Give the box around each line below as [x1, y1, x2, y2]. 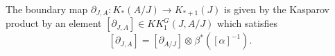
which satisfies [217, 16, 277, 30]
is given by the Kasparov [224, 2, 329, 16]
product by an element [6, 16, 102, 30]
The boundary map [6, 2, 88, 16]
